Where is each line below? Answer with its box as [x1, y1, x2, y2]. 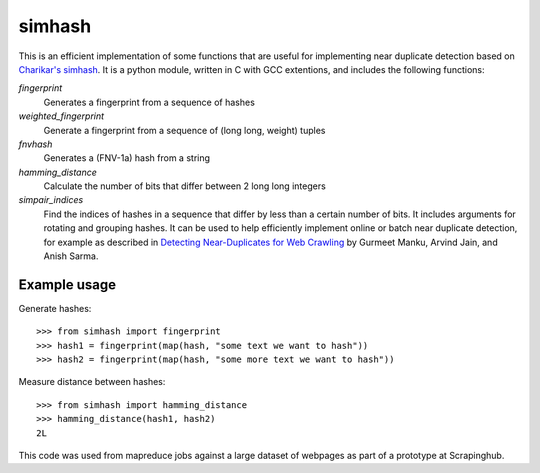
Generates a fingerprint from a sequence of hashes [43, 96, 255, 108]
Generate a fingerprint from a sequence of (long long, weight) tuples [43, 124, 326, 136]
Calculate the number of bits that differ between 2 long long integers [43, 180, 327, 192]
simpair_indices [18, 194, 84, 206]
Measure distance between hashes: [18, 376, 166, 388]
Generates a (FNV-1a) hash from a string [43, 152, 210, 164]
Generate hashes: [18, 302, 92, 314]
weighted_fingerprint [18, 110, 105, 122]
